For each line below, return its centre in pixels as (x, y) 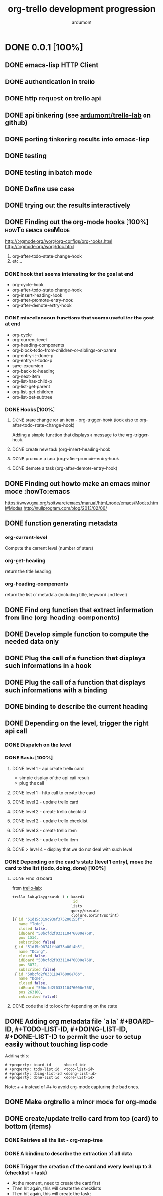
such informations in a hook (48, 666)
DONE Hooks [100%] (30, 409)
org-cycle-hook (28, 284)
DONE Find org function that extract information (79, 610)
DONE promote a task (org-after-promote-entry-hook (65, 459)
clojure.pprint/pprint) (95, 915)
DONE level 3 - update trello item (45, 839)
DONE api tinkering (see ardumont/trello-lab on (78, 115)
